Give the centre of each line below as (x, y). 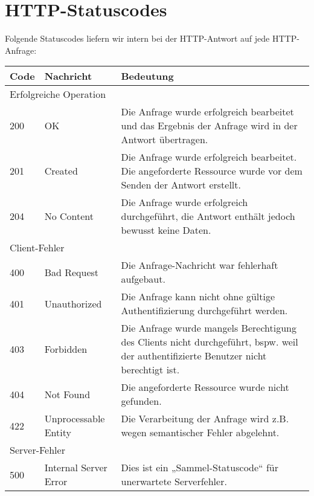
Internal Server (76, 468)
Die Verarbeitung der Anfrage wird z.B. (205, 419)
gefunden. (141, 401)
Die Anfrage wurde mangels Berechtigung (209, 328)
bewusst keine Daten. (166, 230)
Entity (58, 433)
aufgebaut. (143, 279)
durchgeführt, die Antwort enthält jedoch (208, 216)
